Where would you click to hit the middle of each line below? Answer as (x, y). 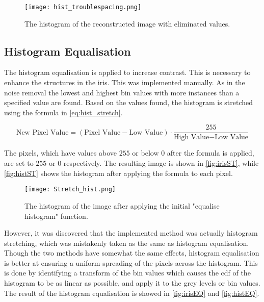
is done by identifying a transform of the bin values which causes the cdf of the (127, 273)
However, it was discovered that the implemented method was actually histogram (131, 233)
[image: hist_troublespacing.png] (83, 7)
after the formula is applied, (210, 153)
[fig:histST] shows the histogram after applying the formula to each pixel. (118, 173)
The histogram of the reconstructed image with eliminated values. (127, 23)
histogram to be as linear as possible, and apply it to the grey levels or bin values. (132, 283)
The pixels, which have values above (61, 153)
